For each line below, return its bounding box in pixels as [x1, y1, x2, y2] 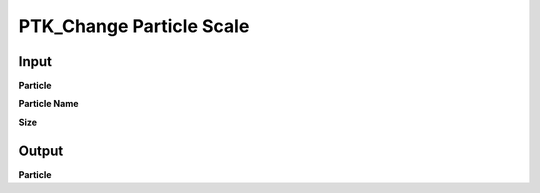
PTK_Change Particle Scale [18, 15, 250, 37]
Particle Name [18, 98, 79, 110]
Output [18, 142, 64, 159]
